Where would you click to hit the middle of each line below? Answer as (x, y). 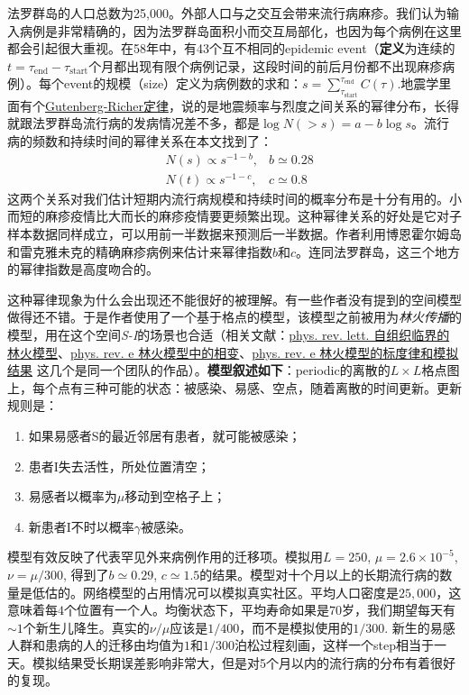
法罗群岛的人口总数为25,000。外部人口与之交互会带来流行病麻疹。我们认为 (227, 13)
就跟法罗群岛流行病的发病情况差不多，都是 (133, 123)
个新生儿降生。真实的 (86, 627)
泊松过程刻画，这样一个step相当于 (334, 645)
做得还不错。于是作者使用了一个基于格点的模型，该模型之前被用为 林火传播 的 (234, 317)
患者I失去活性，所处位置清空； (119, 466)
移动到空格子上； (175, 496)
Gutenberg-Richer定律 (107, 105)
